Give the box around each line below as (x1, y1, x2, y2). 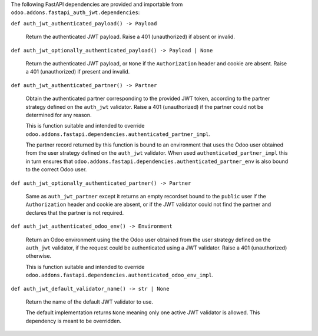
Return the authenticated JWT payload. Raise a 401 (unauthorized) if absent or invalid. (25, 33, 235, 41)
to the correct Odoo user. (25, 166, 87, 173)
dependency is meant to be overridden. (25, 317, 122, 324)
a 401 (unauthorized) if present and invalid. (25, 68, 130, 75)
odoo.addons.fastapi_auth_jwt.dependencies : (11, 9, 140, 16)
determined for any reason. (25, 111, 92, 118)
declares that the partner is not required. (25, 209, 124, 216)
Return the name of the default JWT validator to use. (25, 298, 153, 305)
